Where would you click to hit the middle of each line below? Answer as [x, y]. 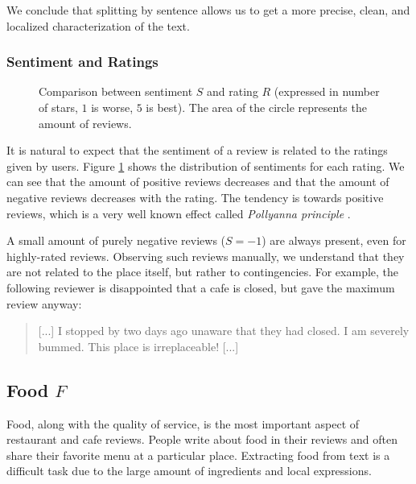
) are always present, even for [334, 240]
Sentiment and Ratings [82, 62]
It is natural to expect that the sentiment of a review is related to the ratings [197, 150]
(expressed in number [327, 91]
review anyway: [44, 303]
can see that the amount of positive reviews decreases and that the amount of [198, 182]
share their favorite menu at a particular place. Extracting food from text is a [198, 455]
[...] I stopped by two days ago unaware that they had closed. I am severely [224, 331]
